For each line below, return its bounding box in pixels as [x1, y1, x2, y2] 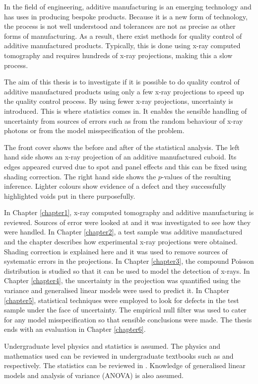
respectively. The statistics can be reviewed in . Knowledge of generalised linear [4, 360, 246, 371]
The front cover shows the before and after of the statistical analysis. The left [4, 142, 240, 152]
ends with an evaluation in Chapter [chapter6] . [4, 324, 146, 334]
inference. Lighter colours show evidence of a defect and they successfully [4, 181, 226, 191]
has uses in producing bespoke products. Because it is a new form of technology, [4, 11, 248, 21]
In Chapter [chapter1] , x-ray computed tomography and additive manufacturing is [4, 207, 254, 218]
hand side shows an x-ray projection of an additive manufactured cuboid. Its [4, 152, 237, 162]
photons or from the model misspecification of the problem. [4, 125, 185, 136]
